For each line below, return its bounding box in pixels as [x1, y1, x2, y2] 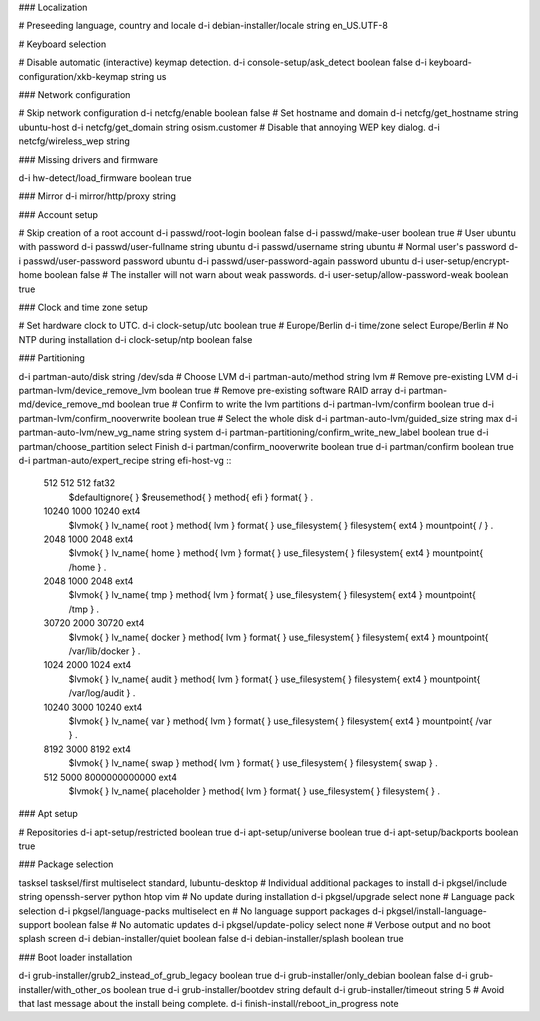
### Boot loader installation [18, 951, 133, 963]
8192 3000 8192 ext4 [43, 743, 132, 755]
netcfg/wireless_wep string [18, 135, 130, 147]
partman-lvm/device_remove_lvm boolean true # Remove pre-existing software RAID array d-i [18, 384, 407, 396]
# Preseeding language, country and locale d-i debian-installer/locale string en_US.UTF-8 [18, 20, 389, 32]
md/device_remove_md [18, 398, 115, 410]
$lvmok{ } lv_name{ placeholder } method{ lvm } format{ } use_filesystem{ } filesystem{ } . [68, 785, 440, 797]
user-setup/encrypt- [425, 255, 510, 267]
